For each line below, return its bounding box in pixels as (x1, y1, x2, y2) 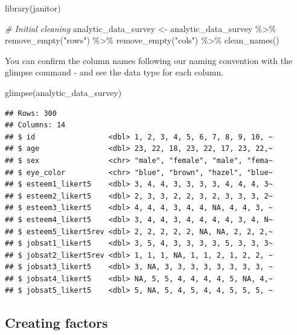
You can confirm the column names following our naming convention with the (5, 54, 293, 66)
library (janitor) (5, 2, 61, 14)
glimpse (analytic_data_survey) (5, 86, 122, 98)
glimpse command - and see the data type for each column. (5, 66, 224, 78)
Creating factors (5, 313, 108, 332)
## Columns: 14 (5, 121, 66, 130)
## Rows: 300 (5, 109, 57, 118)
